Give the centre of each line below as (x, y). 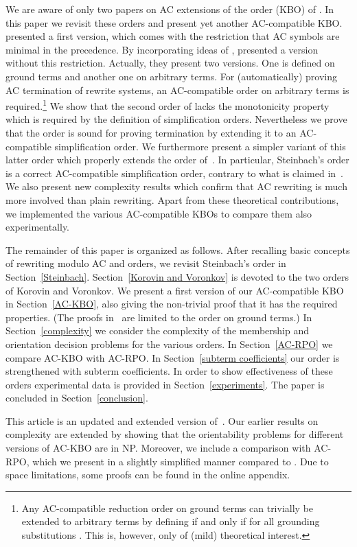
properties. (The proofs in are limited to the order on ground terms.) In (159, 317)
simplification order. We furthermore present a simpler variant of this (200, 146)
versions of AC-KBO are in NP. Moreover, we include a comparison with (158, 448)
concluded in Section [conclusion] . (77, 398)
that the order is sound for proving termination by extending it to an (151, 132)
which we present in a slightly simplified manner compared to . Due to (181, 461)
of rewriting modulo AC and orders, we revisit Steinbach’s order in (146, 263)
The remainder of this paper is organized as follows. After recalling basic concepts (178, 249)
